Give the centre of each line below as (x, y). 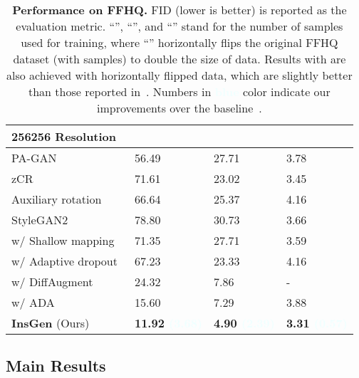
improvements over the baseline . (179, 108)
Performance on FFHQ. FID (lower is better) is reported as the (179, 10)
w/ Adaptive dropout (64, 261)
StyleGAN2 (40, 220)
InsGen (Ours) (51, 323)
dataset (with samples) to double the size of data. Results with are (179, 59)
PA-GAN (34, 158)
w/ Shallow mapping (63, 240)
